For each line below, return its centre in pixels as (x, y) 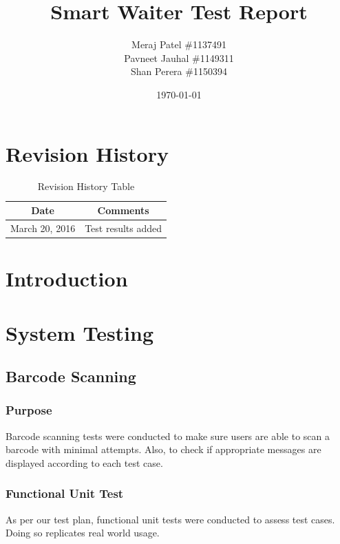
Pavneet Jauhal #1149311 (179, 57)
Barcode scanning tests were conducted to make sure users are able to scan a (168, 436)
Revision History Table (86, 186)
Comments (123, 210)
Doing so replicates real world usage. (83, 533)
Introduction (67, 279)
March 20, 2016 (43, 228)
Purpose (29, 410)
